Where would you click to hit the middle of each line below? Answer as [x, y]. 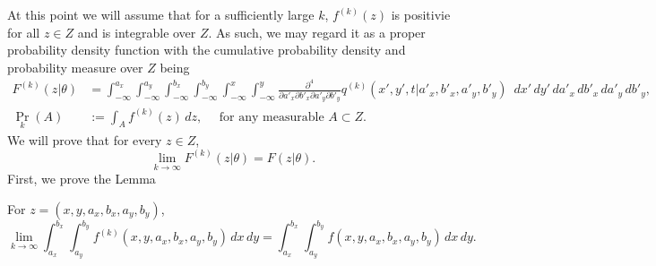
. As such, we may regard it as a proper [317, 32]
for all [24, 32]
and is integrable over [137, 32]
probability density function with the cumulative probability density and [207, 50]
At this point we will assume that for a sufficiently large [161, 14]
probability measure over [75, 67]
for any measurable [272, 117]
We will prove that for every [85, 139]
